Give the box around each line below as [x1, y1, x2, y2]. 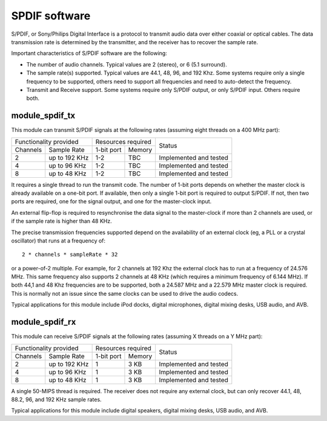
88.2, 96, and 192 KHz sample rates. [11, 396, 102, 403]
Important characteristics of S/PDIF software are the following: [11, 50, 168, 57]
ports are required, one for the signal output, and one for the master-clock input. [11, 198, 212, 205]
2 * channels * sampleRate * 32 [22, 251, 118, 258]
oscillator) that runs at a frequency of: [11, 237, 106, 244]
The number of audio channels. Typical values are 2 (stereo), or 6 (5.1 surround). [26, 60, 227, 68]
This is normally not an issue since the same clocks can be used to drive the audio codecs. [11, 290, 239, 297]
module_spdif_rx [11, 317, 76, 327]
